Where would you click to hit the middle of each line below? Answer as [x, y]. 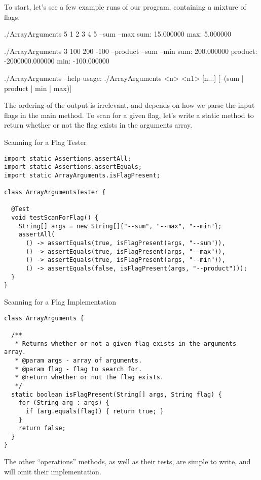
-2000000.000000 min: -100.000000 [57, 61]
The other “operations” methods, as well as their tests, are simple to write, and [127, 461]
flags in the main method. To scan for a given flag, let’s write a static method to [129, 115]
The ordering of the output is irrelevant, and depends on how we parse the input [129, 105]
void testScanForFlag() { [55, 218]
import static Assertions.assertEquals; [73, 167]
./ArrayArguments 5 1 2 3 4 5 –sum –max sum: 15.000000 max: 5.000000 [118, 34]
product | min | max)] [38, 88]
